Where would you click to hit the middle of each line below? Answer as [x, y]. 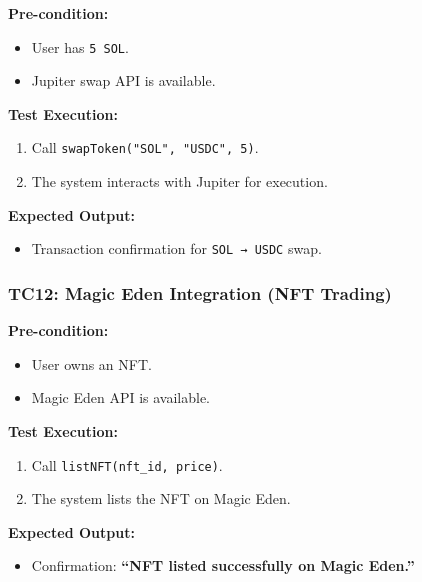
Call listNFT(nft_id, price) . [127, 464]
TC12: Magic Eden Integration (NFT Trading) [200, 292]
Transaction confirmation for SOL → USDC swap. [176, 248]
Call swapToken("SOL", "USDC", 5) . [145, 147]
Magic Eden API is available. [120, 397]
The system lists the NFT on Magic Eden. [161, 498]
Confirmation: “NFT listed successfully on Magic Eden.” [223, 565]
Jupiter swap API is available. [123, 80]
